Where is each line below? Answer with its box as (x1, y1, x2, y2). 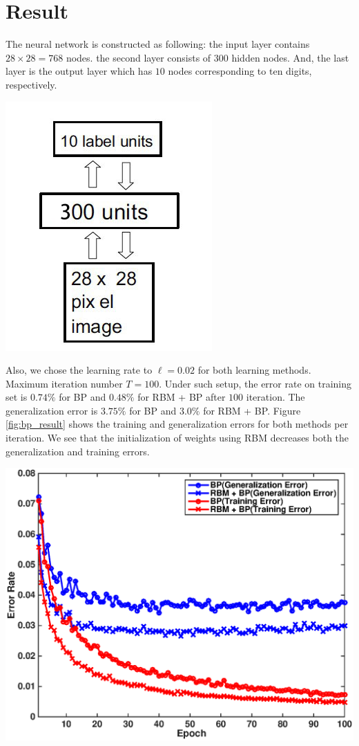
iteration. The (246, 390, 305, 404)
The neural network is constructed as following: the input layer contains (6, 37, 310, 51)
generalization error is (6, 403, 98, 417)
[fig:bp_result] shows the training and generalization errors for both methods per (6, 417, 349, 431)
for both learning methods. (197, 363, 311, 377)
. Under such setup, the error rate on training (159, 376, 352, 390)
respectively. (6, 77, 57, 91)
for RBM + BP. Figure (203, 403, 301, 417)
